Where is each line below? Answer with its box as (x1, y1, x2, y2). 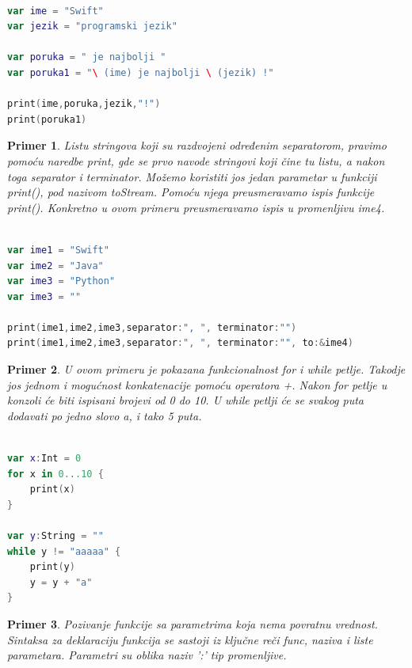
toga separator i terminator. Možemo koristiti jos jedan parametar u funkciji (7, 168, 377, 184)
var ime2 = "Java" (7, 260, 104, 271)
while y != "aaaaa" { (7, 545, 121, 557)
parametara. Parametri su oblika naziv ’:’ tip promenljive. (7, 647, 287, 663)
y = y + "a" (29, 576, 93, 588)
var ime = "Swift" (7, 5, 104, 17)
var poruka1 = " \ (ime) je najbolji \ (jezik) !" (7, 66, 274, 78)
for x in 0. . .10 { (7, 468, 104, 480)
